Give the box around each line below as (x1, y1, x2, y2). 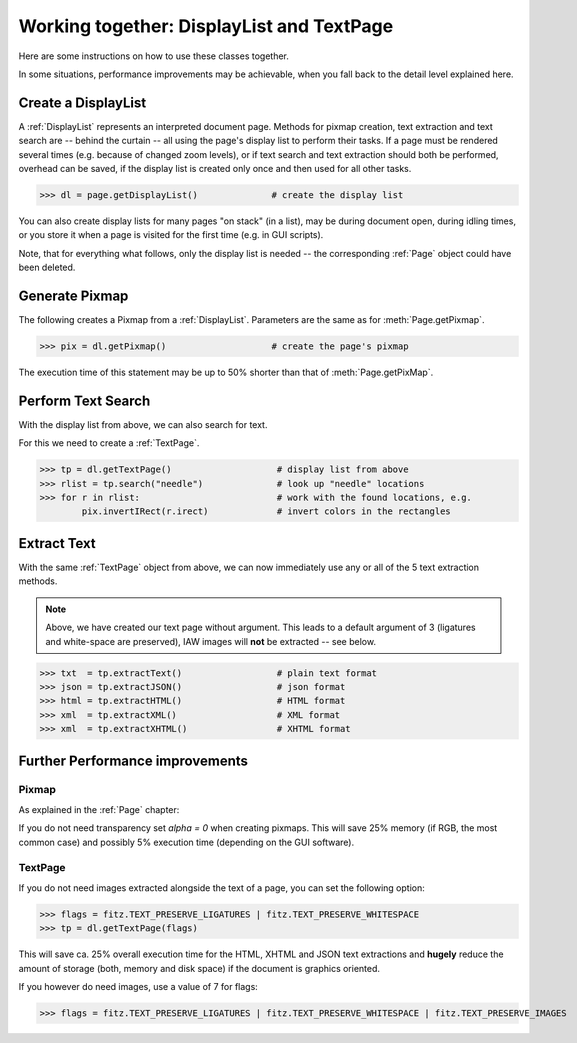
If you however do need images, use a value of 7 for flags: (18, 980, 259, 992)
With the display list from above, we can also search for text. (18, 418, 268, 430)
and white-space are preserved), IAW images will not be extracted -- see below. (45, 635, 377, 647)
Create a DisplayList (18, 94, 147, 111)
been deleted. (18, 261, 76, 274)
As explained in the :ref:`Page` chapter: (18, 803, 180, 815)
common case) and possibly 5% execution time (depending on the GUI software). (18, 836, 355, 848)
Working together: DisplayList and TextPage (18, 15, 394, 37)
